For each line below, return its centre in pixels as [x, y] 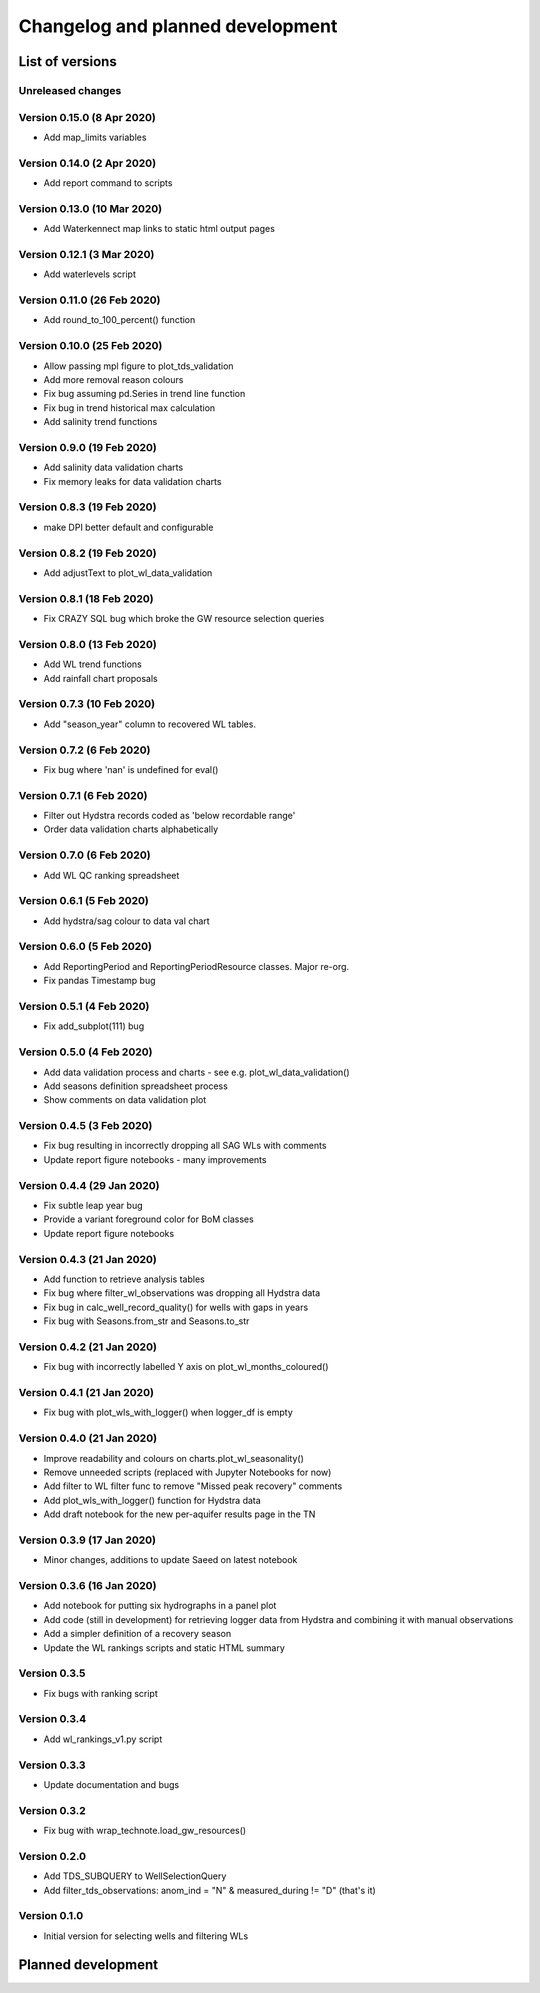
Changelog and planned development [178, 26]
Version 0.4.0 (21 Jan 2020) [88, 1438]
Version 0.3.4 [52, 1719]
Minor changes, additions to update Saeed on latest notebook [170, 1560]
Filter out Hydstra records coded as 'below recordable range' [169, 816]
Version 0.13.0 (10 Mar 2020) [90, 208]
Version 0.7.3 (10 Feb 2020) [86, 704]
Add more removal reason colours [113, 379]
